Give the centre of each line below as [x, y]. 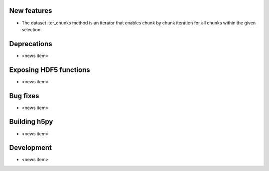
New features [31, 11]
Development [31, 148]
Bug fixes [24, 96]
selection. [32, 29]
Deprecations [31, 44]
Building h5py [31, 122]
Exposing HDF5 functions [50, 70]
